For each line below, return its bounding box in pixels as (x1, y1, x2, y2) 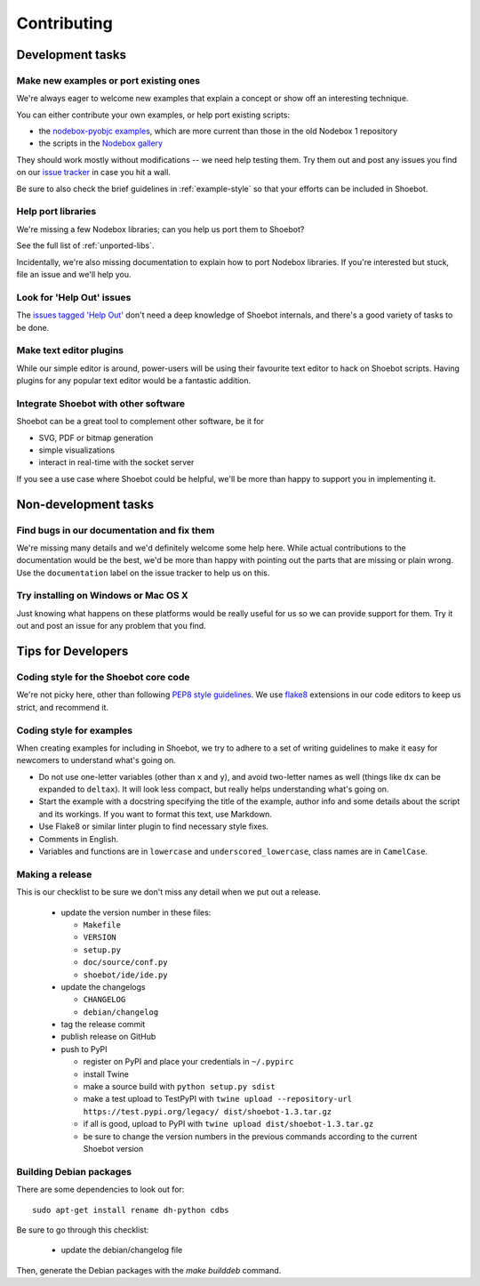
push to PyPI (60, 1043, 108, 1054)
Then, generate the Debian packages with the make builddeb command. (16, 1265, 282, 1275)
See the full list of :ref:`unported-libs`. (16, 240, 155, 251)
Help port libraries (16, 205, 97, 218)
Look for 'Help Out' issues (16, 291, 132, 303)
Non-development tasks (16, 496, 155, 511)
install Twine (83, 1068, 129, 1080)
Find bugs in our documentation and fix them (16, 524, 215, 536)
